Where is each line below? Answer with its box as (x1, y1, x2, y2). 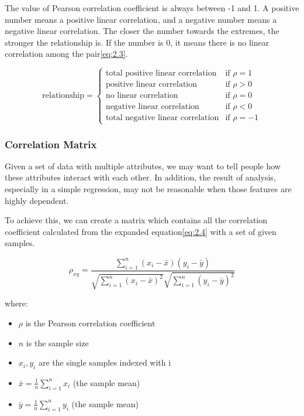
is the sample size (26, 336, 89, 349)
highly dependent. (5, 194, 69, 206)
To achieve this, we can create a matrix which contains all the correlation (5, 214, 268, 226)
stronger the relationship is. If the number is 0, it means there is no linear (5, 36, 270, 48)
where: (5, 297, 28, 309)
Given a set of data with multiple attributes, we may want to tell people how (5, 159, 281, 172)
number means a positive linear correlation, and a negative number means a (5, 13, 277, 25)
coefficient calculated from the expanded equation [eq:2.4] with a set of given (5, 225, 277, 237)
